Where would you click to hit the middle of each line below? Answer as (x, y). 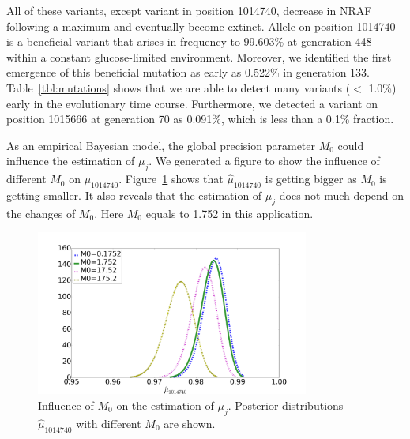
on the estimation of (165, 405)
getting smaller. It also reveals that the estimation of (134, 195)
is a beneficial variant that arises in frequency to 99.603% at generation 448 (189, 41)
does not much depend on (341, 195)
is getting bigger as (311, 179)
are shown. (190, 423)
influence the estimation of (71, 161)
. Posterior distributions (286, 405)
